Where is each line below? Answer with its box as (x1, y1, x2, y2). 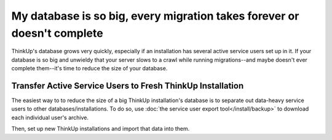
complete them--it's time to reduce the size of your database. (11, 65, 168, 72)
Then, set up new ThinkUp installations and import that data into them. (11, 125, 190, 133)
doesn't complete (11, 26, 104, 40)
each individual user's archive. (11, 114, 89, 121)
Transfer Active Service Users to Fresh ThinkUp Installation (11, 80, 244, 91)
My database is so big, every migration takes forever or (11, 9, 299, 23)
